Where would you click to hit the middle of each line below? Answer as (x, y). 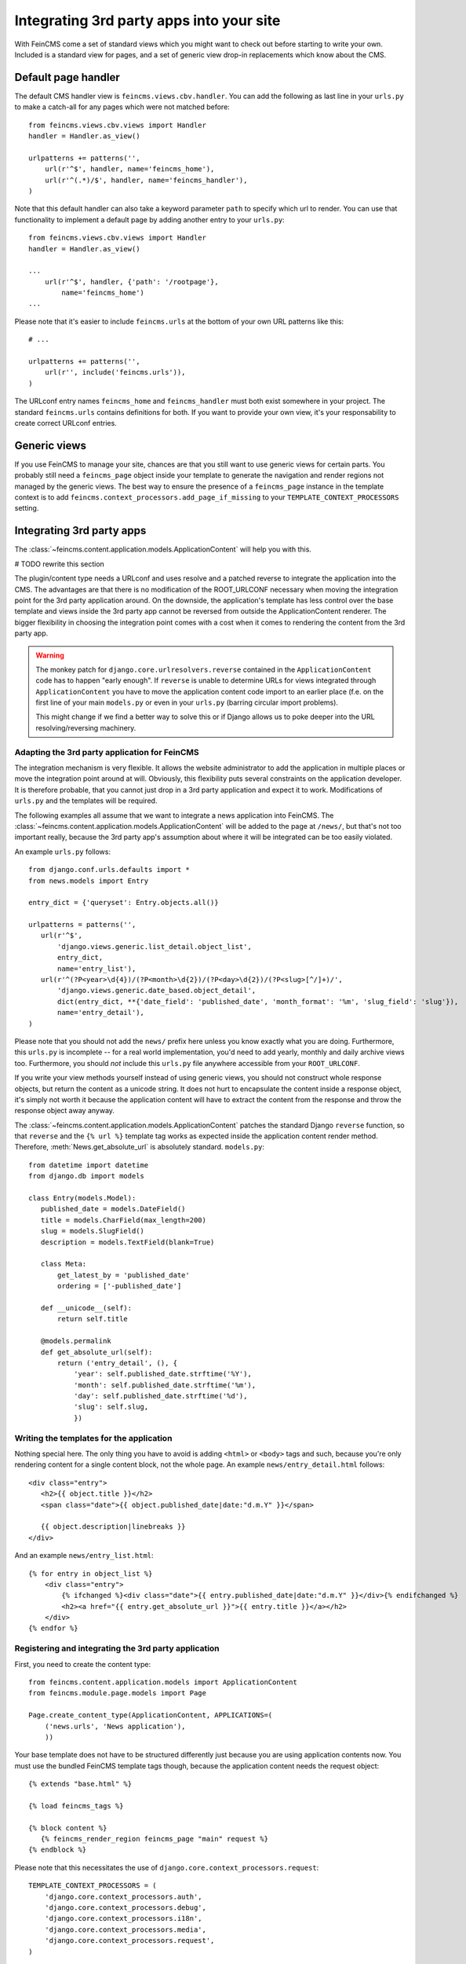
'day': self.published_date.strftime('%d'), (160, 1396)
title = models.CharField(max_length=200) (124, 1220)
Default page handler (67, 77)
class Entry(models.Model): (82, 1198)
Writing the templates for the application (93, 1438)
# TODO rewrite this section (60, 564)
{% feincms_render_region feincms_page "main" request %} (154, 1839)
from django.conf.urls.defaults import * (109, 870)
